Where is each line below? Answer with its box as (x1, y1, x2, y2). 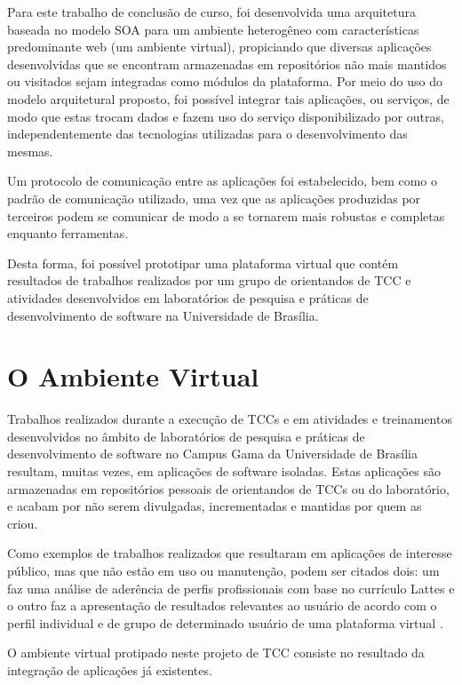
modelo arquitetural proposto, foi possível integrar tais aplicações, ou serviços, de (7, 89, 450, 108)
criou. (7, 514, 38, 532)
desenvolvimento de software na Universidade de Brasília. (7, 306, 319, 324)
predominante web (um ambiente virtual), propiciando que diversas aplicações (7, 37, 432, 56)
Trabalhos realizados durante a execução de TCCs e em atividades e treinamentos (7, 410, 452, 428)
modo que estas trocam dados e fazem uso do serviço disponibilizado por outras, (7, 107, 444, 125)
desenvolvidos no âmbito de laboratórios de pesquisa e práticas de (7, 426, 365, 445)
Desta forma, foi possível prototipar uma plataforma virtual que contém (7, 253, 399, 272)
